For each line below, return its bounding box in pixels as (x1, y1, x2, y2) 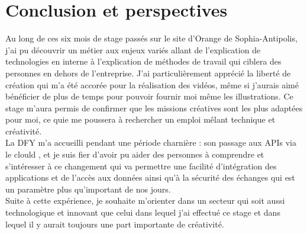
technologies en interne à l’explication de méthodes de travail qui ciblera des (5, 55, 282, 68)
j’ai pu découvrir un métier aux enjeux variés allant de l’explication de (5, 43, 261, 56)
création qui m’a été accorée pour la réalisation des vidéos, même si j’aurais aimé (5, 78, 299, 91)
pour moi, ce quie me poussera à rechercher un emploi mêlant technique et (5, 113, 276, 126)
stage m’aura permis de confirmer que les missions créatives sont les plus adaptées (5, 101, 303, 114)
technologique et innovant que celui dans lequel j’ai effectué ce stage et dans (5, 206, 280, 219)
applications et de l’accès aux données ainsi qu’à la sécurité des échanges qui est (5, 171, 295, 184)
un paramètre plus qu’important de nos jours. (5, 182, 171, 195)
